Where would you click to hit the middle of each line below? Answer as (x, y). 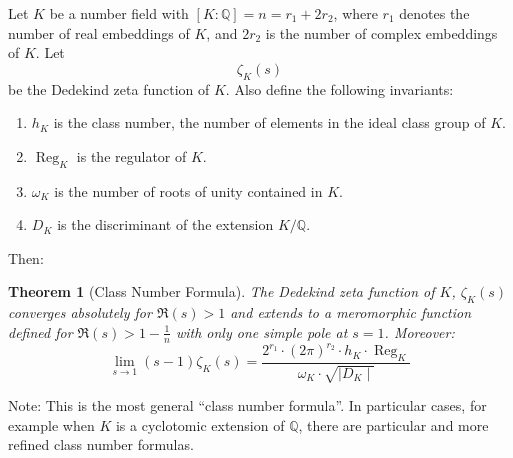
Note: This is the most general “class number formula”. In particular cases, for (247, 405)
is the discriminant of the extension (165, 224)
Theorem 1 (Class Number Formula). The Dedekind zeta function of (221, 291)
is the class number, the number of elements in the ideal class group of (269, 122)
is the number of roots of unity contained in (188, 190)
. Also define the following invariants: (339, 88)
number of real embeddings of (99, 32)
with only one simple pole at (261, 331)
